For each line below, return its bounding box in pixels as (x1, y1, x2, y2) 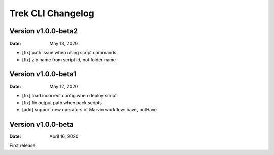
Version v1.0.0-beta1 (9, 70, 76, 79)
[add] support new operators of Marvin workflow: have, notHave (22, 106, 157, 112)
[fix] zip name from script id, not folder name (22, 56, 116, 63)
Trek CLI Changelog (9, 8, 95, 19)
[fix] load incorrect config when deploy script (22, 93, 117, 99)
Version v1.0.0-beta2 (9, 27, 78, 35)
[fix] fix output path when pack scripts (22, 99, 102, 106)
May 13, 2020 (49, 41, 78, 47)
